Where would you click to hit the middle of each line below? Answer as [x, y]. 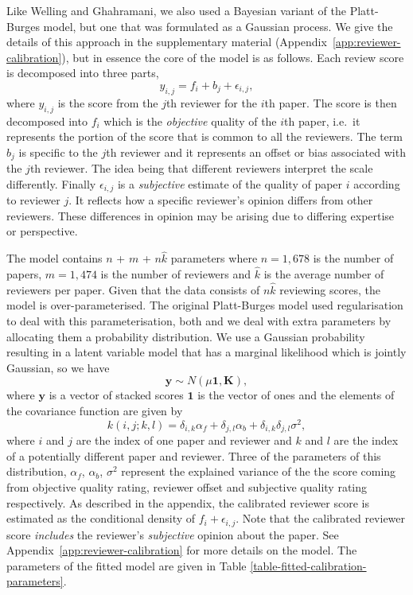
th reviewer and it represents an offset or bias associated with [256, 152]
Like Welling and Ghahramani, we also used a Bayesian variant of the [177, 10]
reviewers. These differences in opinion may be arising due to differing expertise [201, 215]
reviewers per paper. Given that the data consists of [133, 289]
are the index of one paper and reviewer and [184, 440]
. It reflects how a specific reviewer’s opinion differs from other [221, 200]
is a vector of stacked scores [116, 395]
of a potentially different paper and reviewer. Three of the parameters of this [194, 455]
